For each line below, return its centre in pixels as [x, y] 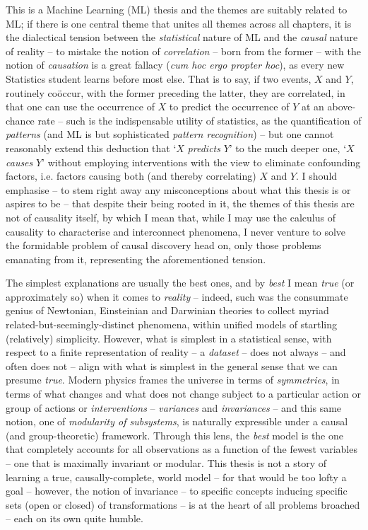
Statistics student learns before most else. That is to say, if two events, [159, 78]
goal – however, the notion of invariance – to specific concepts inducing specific [177, 491]
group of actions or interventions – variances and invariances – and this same [174, 407]
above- [342, 106]
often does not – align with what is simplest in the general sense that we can [172, 365]
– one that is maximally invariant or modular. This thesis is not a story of [166, 463]
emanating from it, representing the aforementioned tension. [136, 259]
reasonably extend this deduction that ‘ [91, 148]
